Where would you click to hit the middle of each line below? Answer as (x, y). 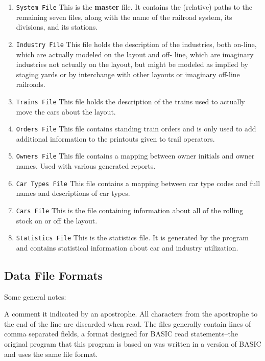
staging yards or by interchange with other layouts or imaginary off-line (128, 74)
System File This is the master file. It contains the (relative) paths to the (134, 7)
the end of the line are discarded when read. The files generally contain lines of (128, 323)
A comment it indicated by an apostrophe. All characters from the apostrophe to (131, 314)
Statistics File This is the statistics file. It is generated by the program (132, 238)
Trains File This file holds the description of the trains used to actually (130, 101)
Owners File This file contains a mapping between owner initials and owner (135, 156)
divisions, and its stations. (57, 27)
